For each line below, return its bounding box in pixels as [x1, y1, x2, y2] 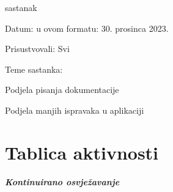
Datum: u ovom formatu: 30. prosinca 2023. [5, 21, 169, 34]
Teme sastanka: [5, 62, 63, 75]
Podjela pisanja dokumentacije [5, 83, 119, 96]
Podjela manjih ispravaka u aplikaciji [5, 103, 144, 116]
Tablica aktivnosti [5, 139, 159, 164]
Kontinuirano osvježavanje [5, 175, 120, 188]
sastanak [5, 1, 37, 13]
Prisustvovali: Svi [5, 42, 70, 55]
